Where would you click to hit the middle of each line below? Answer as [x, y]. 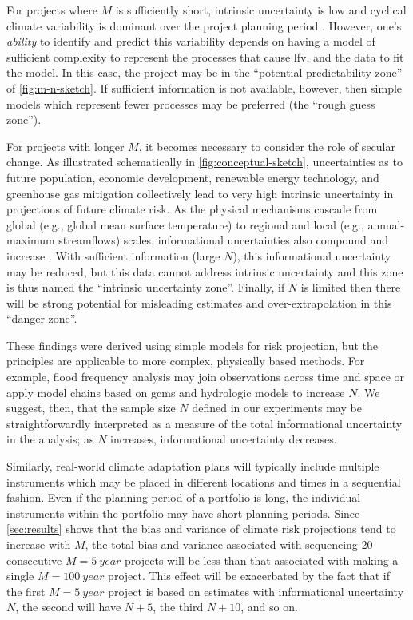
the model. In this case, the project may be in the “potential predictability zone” [205, 72]
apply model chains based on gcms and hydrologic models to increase [176, 392]
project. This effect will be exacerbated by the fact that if [249, 576]
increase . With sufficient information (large [113, 255]
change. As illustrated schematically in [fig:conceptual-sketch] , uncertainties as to [205, 162]
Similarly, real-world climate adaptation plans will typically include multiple [193, 466]
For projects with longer [66, 146]
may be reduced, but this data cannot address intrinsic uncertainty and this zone [205, 271]
